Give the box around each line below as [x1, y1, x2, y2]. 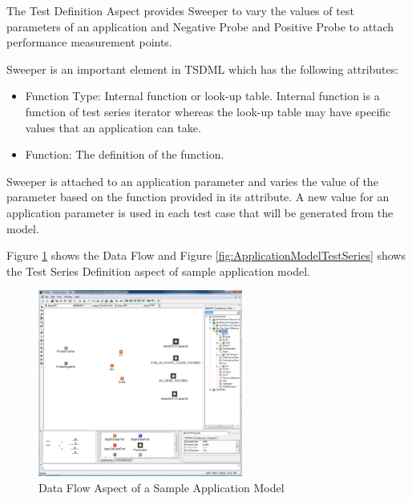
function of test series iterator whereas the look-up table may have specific [25, 103, 391, 119]
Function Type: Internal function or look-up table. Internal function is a [25, 87, 380, 104]
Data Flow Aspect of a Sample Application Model [38, 479, 285, 496]
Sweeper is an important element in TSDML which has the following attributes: [6, 60, 399, 77]
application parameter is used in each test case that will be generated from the [6, 204, 394, 220]
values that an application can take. [25, 119, 201, 135]
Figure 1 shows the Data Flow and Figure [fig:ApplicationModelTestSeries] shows [6, 247, 406, 264]
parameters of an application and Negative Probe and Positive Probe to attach [6, 18, 394, 34]
